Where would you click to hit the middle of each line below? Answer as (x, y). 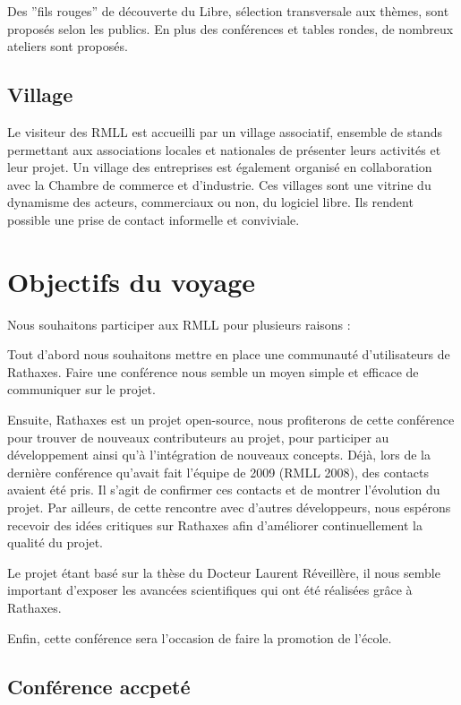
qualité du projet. (55, 542)
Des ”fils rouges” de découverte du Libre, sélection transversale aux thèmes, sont (228, 11)
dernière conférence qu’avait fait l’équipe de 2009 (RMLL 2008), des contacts (218, 472)
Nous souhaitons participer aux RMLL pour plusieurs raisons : (179, 324)
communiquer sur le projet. (81, 389)
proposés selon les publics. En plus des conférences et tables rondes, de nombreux (230, 28)
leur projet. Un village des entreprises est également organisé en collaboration (220, 167)
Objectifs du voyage (132, 281)
